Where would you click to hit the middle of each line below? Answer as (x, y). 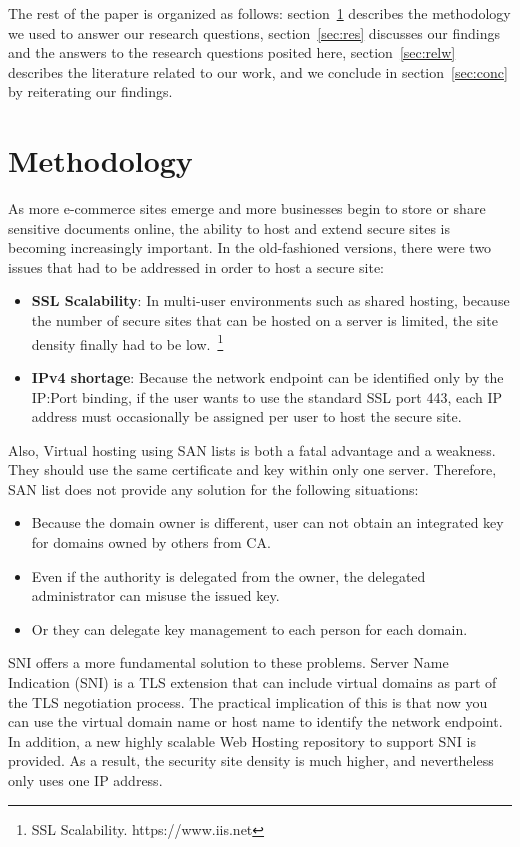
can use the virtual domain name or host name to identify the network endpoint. (255, 721)
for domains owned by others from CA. (151, 542)
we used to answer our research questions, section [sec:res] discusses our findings (254, 32)
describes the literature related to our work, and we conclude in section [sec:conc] (258, 71)
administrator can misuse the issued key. (155, 595)
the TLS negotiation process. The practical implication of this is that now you (248, 701)
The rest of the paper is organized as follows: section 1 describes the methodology (259, 13)
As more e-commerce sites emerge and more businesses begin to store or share (247, 208)
